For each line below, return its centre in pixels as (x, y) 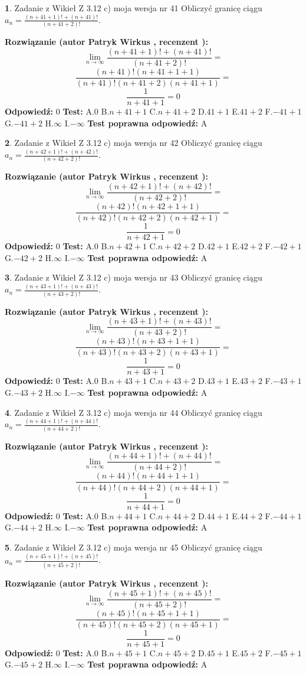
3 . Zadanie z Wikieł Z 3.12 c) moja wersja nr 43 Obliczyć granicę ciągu (134, 277)
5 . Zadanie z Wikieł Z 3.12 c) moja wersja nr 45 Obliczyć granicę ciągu (134, 547)
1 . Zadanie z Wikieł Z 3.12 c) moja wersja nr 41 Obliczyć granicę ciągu (134, 8)
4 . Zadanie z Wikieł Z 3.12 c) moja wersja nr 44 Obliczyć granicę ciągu (134, 412)
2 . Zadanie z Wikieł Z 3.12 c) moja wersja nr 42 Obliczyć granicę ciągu (134, 143)
